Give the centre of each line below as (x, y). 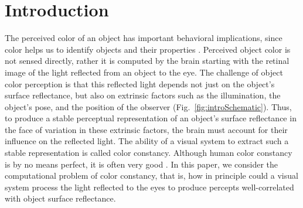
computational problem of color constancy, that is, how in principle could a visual (151, 175)
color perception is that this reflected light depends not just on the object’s (140, 83)
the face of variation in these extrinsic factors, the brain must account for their (146, 129)
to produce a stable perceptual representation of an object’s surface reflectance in (151, 118)
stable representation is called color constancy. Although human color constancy (149, 153)
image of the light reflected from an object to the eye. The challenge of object (144, 72)
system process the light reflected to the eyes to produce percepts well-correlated (149, 187)
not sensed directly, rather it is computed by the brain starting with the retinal (147, 61)
